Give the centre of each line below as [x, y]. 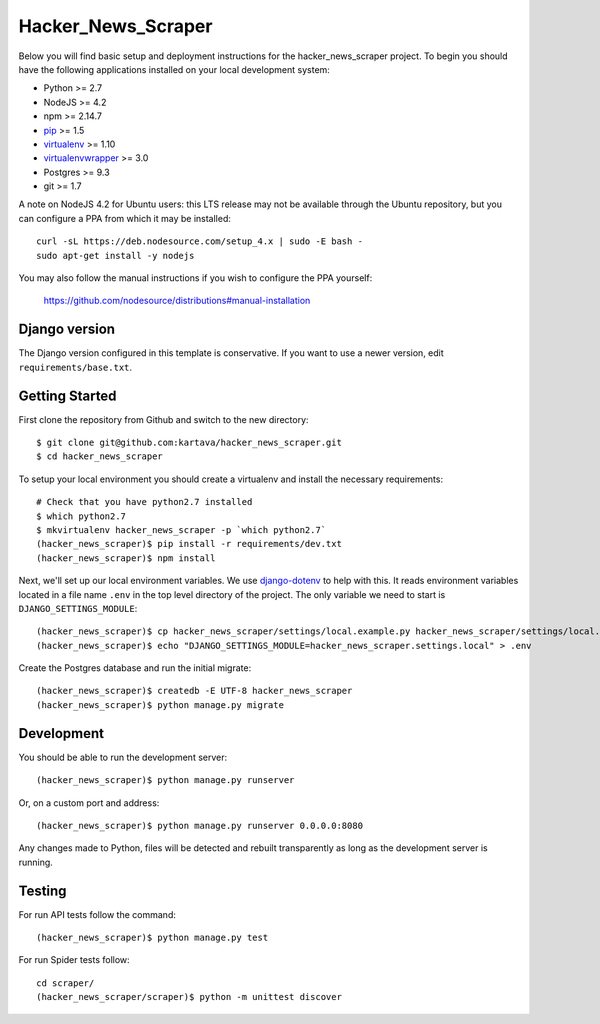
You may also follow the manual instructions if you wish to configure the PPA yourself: [195, 278]
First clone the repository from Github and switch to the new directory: [163, 419]
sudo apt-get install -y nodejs [115, 255]
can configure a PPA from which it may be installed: [125, 218]
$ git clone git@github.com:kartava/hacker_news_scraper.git [189, 442]
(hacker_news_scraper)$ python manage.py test [152, 938]
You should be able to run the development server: [123, 757]
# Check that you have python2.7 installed [144, 502]
